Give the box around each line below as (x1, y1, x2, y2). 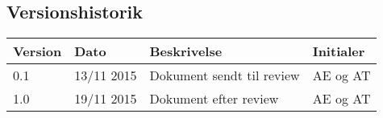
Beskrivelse (149, 42, 223, 61)
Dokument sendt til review (149, 66, 300, 85)
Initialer (312, 42, 365, 61)
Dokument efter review (149, 89, 279, 108)
